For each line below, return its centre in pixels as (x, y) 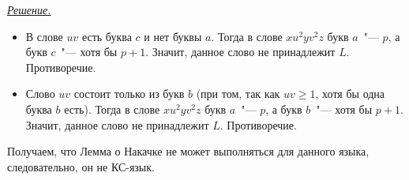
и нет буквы (173, 36)
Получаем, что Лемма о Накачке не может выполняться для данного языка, (188, 151)
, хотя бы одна (350, 94)
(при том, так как (238, 94)
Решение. (29, 9)
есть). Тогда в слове (112, 109)
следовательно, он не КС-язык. (81, 166)
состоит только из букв (129, 94)
